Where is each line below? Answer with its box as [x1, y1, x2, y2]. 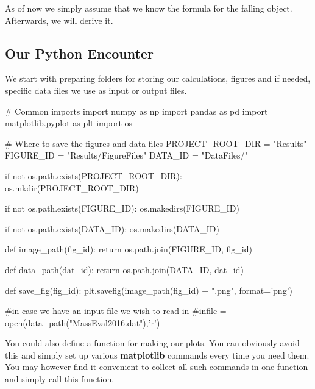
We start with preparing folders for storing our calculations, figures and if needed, [5, 72, 311, 85]
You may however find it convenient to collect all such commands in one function [5, 360, 308, 373]
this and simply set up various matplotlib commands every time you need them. [5, 348, 310, 361]
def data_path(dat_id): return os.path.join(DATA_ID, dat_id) [5, 263, 244, 276]
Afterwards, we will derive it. [5, 13, 113, 26]
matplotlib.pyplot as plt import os [5, 116, 133, 129]
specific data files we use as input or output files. [5, 84, 187, 96]
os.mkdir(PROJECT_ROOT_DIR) [5, 181, 139, 194]
